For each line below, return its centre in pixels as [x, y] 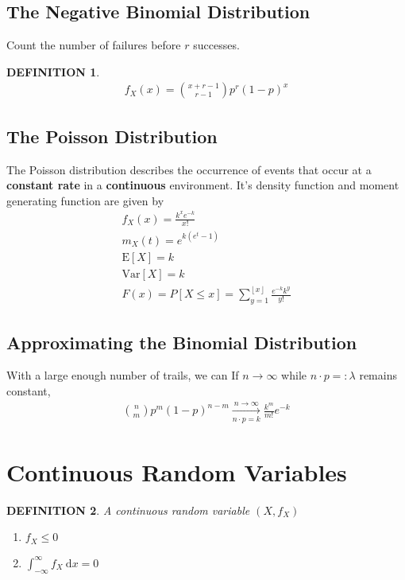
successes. [216, 45]
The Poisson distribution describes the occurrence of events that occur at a [189, 169]
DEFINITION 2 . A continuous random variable [128, 510]
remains [378, 375]
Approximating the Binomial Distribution [182, 342]
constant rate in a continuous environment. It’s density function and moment [203, 185]
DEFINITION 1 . [53, 71]
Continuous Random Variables [177, 471]
